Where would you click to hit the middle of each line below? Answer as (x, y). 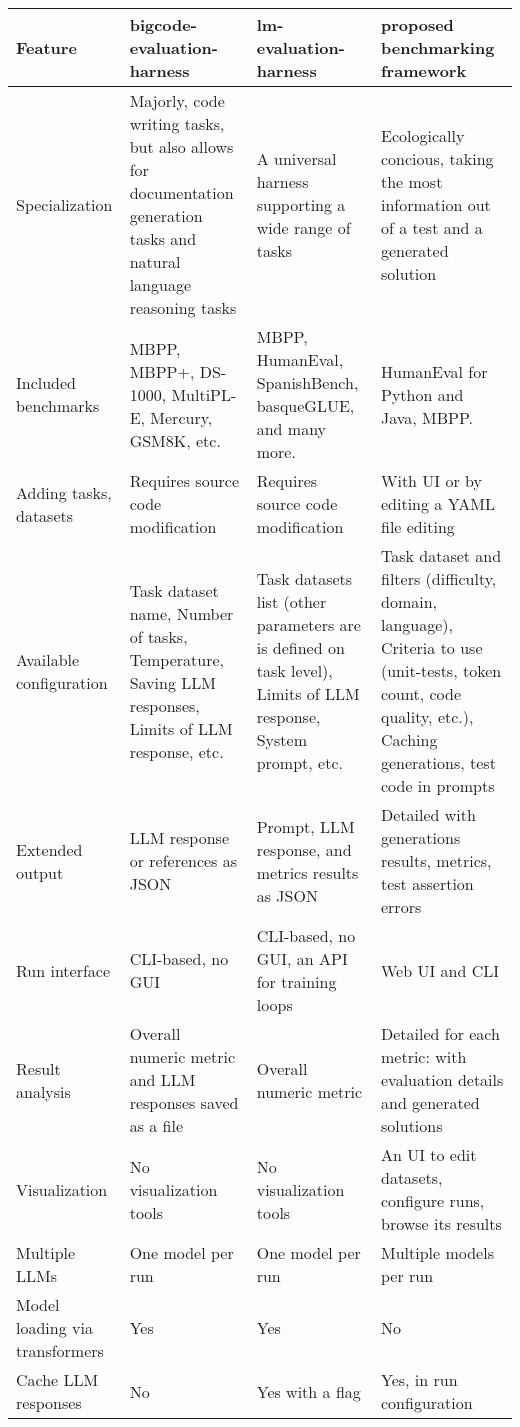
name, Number (181, 613)
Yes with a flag (308, 1391)
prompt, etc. (299, 762)
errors (401, 906)
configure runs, (432, 1200)
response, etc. (176, 751)
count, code (420, 693)
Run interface (63, 970)
